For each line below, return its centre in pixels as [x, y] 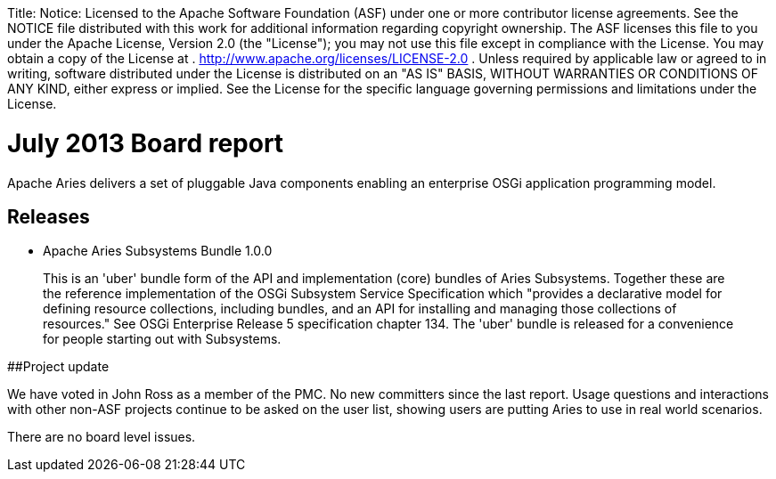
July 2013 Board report [146, 143]
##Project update [58, 367]
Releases [49, 216]
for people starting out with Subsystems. [162, 339]
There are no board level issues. [102, 437]
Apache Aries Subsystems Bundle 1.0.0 [158, 251]
